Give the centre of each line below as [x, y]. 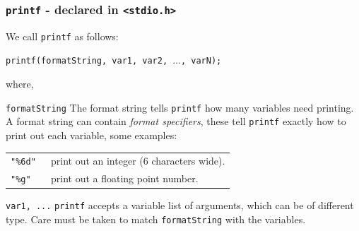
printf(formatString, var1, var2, [87, 61]
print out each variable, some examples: [92, 135]
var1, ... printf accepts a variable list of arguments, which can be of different [180, 205]
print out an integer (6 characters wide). [138, 161]
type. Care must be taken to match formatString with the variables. [156, 219]
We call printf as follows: [62, 36]
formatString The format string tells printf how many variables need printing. [180, 107]
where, [20, 84]
